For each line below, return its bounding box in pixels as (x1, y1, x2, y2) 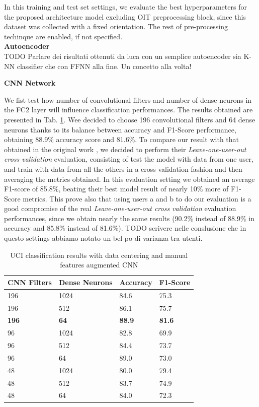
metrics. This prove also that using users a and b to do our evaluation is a (23, 193, 251, 203)
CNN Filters (8, 277, 52, 287)
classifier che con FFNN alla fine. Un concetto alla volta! (17, 60, 192, 71)
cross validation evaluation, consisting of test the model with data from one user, (4, 154, 253, 164)
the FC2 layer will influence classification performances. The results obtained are (4, 104, 253, 115)
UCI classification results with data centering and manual (10, 249, 188, 260)
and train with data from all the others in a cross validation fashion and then (4, 163, 242, 174)
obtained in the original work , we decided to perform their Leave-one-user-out (4, 144, 246, 154)
